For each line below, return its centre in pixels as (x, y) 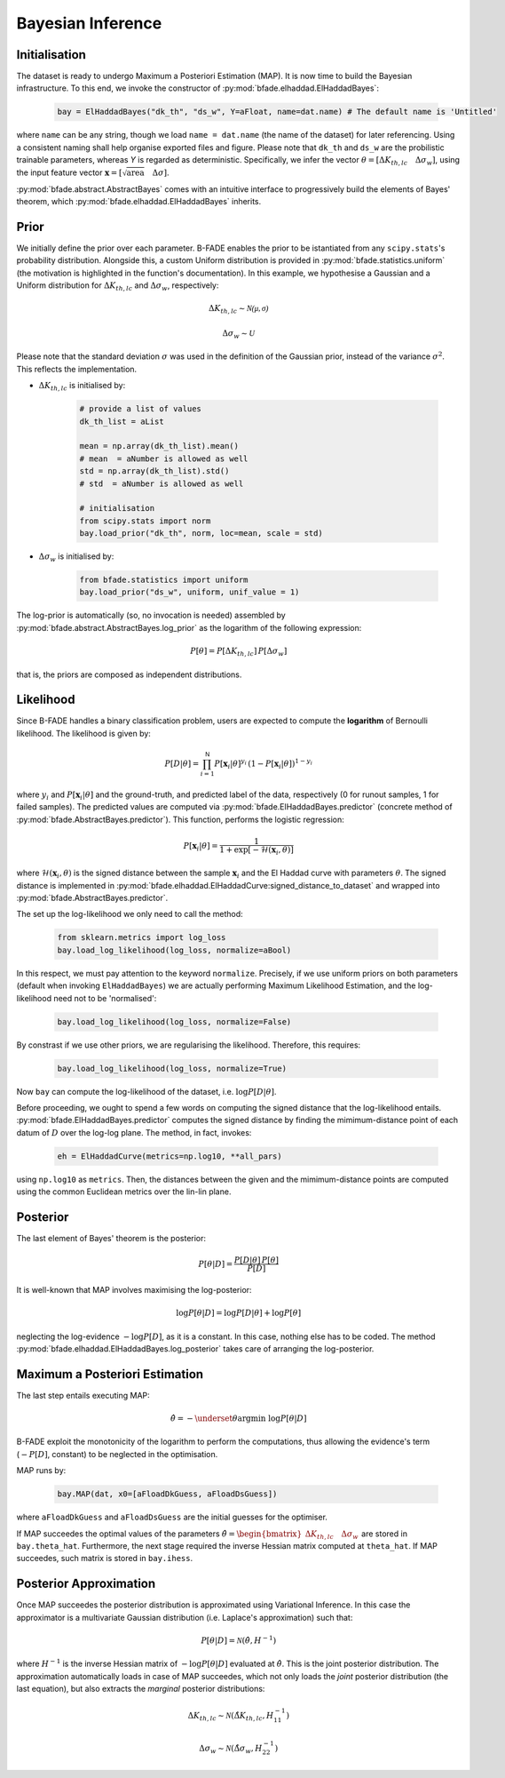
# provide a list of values (140, 409)
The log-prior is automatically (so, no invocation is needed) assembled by (151, 615)
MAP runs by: (41, 1471)
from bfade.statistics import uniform (164, 580)
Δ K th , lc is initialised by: (82, 387)
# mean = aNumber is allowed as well (164, 458)
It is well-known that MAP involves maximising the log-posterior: (134, 1289)
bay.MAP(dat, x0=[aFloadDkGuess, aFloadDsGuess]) (167, 1494)
